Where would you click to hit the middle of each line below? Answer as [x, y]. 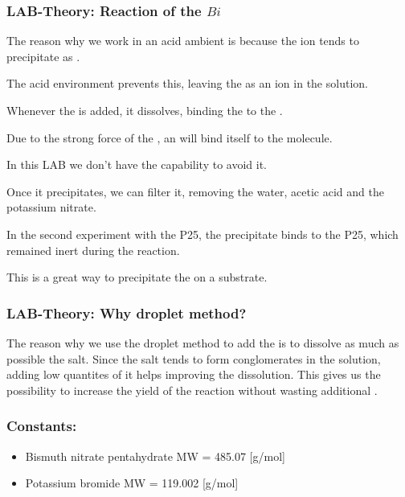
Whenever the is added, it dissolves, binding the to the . [145, 110]
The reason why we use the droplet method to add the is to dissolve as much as [203, 342]
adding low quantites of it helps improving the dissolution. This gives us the [194, 374]
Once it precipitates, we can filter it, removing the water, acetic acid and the [195, 191]
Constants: [42, 426]
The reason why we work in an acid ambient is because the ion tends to [183, 41]
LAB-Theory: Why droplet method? [127, 312]
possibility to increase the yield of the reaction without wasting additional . [192, 390]
